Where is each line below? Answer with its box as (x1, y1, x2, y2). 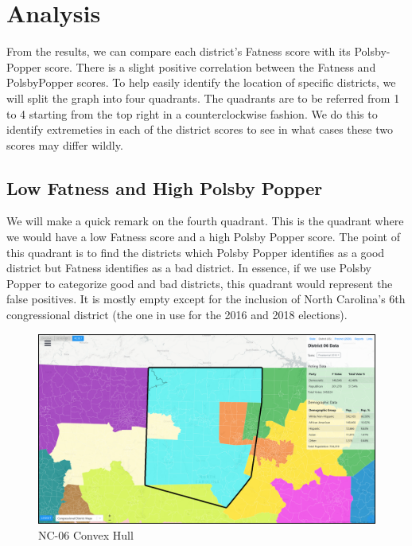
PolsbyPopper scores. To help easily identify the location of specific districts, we (6, 74, 396, 91)
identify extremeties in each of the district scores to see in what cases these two (6, 121, 393, 138)
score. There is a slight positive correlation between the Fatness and (45, 58, 376, 75)
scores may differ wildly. (6, 136, 123, 153)
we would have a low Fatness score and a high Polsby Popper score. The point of (6, 228, 400, 245)
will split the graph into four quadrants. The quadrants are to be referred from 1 (6, 89, 400, 106)
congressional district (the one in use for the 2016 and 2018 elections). (6, 306, 348, 323)
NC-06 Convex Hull (38, 526, 134, 543)
